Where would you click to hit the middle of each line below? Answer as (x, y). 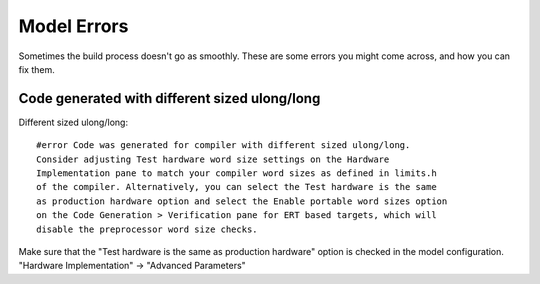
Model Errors (73, 26)
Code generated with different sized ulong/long (169, 98)
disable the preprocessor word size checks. (147, 229)
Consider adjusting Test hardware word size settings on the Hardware (213, 159)
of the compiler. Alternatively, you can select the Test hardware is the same (236, 187)
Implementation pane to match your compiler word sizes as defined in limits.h (236, 173)
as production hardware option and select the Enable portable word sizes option (242, 201)
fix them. (36, 69)
